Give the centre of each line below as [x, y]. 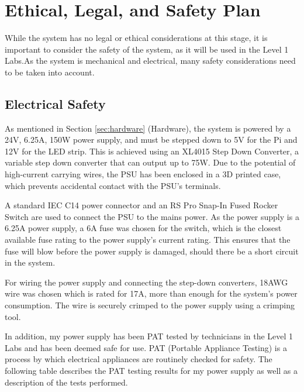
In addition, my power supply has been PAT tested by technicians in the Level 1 [149, 336]
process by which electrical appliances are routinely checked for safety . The [139, 359]
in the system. [30, 262]
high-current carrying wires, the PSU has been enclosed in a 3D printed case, [143, 174]
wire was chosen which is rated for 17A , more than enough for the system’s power [151, 293]
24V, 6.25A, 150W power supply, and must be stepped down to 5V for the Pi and [151, 140]
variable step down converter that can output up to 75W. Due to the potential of [150, 162]
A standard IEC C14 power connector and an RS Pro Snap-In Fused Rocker [141, 205]
